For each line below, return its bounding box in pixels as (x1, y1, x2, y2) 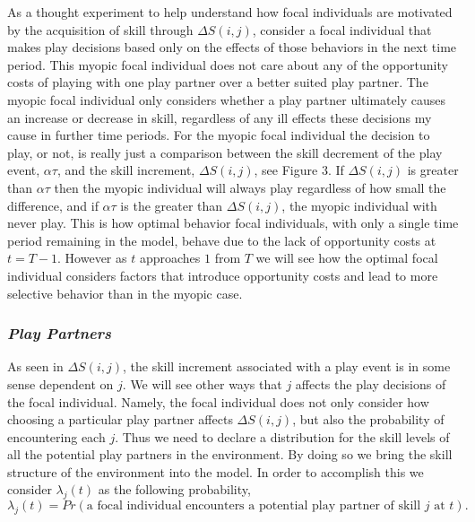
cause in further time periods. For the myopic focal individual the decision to (7, 126, 430, 144)
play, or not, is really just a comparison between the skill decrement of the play (7, 143, 443, 161)
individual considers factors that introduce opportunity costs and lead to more (7, 265, 438, 284)
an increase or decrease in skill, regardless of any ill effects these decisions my (7, 108, 432, 126)
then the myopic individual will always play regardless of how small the (54, 178, 446, 196)
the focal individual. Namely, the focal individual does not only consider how (7, 392, 429, 411)
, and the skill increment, (56, 161, 195, 179)
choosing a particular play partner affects (7, 410, 233, 429)
